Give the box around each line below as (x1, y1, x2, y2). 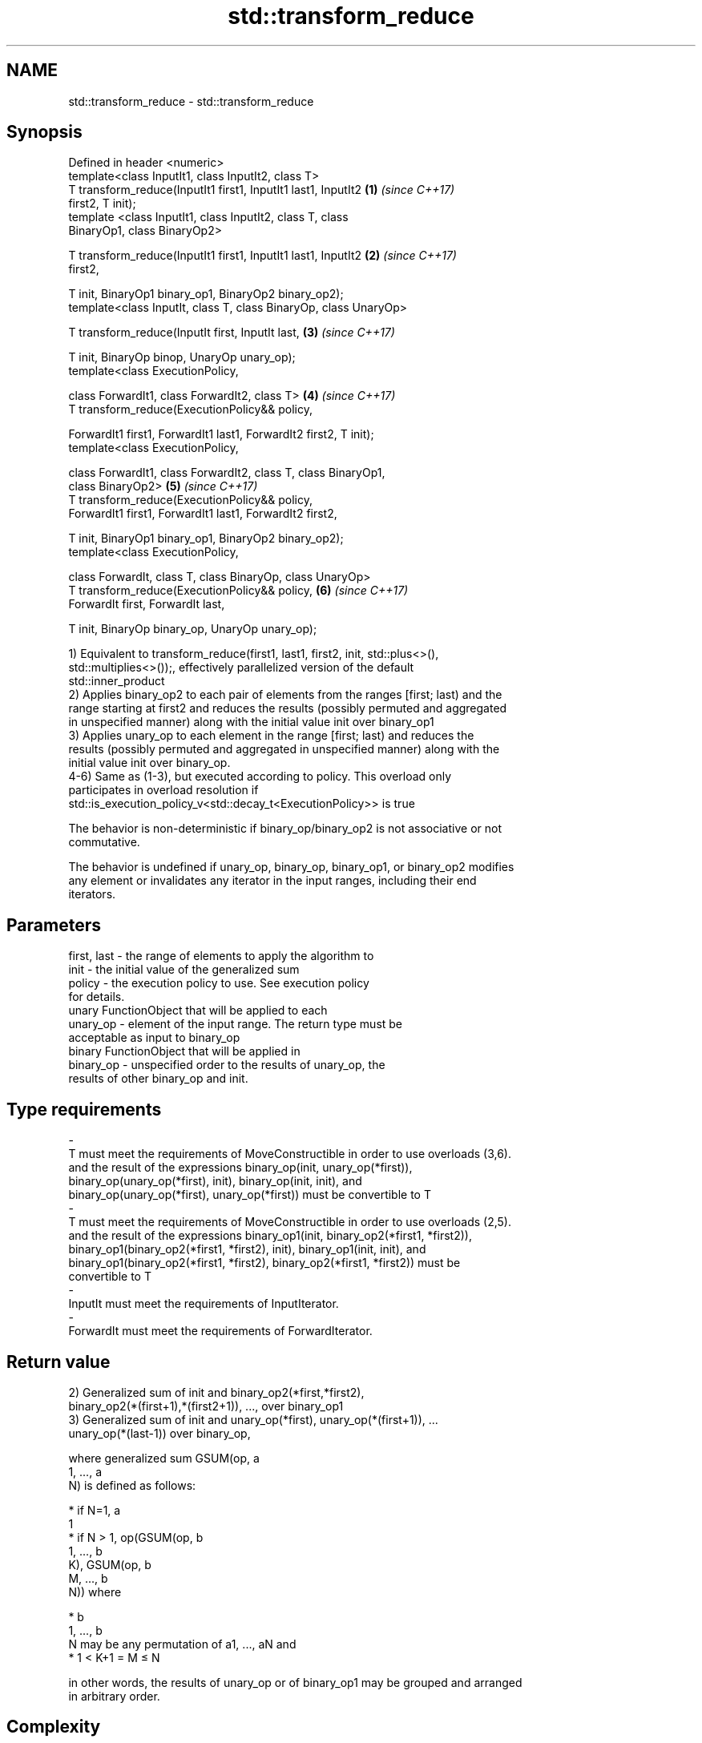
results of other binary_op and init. (68, 1071, 248, 1086)
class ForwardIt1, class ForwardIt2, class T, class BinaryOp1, (68, 466, 385, 480)
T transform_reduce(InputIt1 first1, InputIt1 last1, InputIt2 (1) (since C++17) (68, 183, 455, 197)
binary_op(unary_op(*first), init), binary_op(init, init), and (68, 1174, 362, 1188)
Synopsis (6, 122, 83, 143)
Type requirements (6, 1099, 162, 1120)
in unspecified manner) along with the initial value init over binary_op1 (68, 715, 434, 729)
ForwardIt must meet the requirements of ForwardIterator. (68, 1324, 373, 1338)
